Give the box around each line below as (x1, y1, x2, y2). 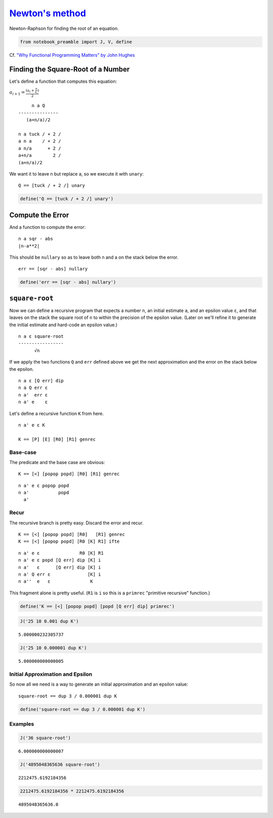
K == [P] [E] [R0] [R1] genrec (18, 436, 96, 442)
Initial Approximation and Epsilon (9, 671, 93, 678)
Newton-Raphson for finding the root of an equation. (9, 25, 119, 31)
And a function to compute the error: (9, 224, 86, 230)
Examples (9, 721, 34, 728)
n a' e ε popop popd (18, 482, 69, 488)
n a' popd (18, 490, 69, 495)
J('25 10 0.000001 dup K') (20, 645, 87, 651)
